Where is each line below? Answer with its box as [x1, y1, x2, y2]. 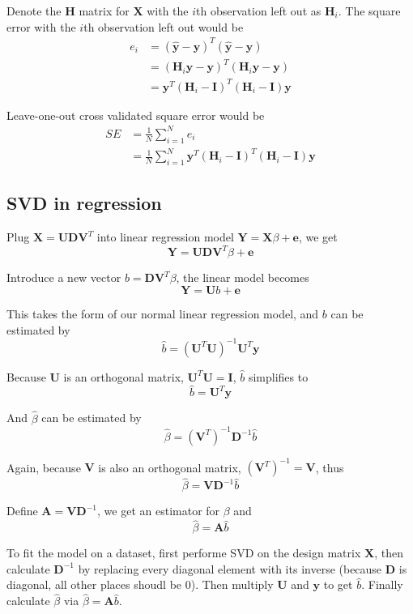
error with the [6, 18, 76, 35]
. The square [338, 2, 401, 19]
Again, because [6, 458, 81, 475]
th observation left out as [196, 2, 321, 19]
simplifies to [248, 368, 309, 385]
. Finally [361, 576, 403, 593]
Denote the [6, 2, 62, 19]
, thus [315, 458, 344, 475]
